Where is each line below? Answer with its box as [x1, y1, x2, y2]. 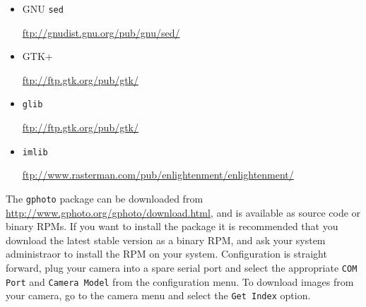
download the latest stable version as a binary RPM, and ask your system [6, 232, 326, 247]
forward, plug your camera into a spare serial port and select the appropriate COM [6, 260, 358, 275]
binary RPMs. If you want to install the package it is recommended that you [6, 219, 338, 234]
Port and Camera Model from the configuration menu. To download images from [6, 274, 354, 289]
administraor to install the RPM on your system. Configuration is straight [6, 246, 327, 261]
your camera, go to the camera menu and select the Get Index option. [6, 288, 311, 303]
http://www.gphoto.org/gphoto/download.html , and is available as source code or [6, 205, 361, 219]
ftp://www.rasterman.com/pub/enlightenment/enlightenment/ [22, 167, 294, 182]
